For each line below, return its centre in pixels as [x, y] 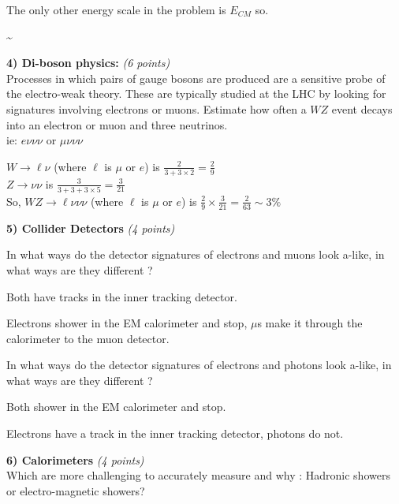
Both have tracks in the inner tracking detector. [122, 296]
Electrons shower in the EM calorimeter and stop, [127, 323]
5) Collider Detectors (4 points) [91, 228]
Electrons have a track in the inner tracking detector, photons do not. [175, 433]
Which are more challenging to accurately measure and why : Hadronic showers [198, 475]
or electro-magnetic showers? [76, 490]
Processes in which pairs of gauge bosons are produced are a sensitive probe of [196, 78]
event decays [362, 108]
